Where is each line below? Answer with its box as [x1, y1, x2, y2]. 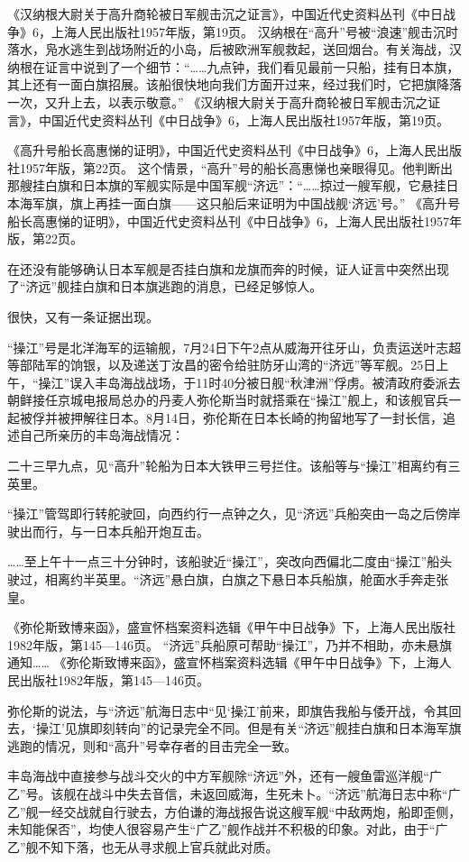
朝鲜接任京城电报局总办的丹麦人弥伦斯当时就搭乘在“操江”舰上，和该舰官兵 [7, 390, 449, 409]
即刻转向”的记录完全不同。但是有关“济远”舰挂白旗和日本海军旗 [89, 719, 462, 738]
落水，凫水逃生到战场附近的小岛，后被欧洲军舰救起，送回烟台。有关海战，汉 [7, 40, 462, 59]
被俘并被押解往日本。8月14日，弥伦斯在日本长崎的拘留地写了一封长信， [19, 408, 443, 426]
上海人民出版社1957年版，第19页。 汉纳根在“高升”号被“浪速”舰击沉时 [51, 22, 459, 41]
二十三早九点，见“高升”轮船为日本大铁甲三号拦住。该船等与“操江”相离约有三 [7, 456, 461, 475]
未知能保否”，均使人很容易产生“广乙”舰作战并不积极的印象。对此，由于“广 [7, 820, 448, 839]
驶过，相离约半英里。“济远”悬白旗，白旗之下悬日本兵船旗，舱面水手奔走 [7, 570, 437, 589]
